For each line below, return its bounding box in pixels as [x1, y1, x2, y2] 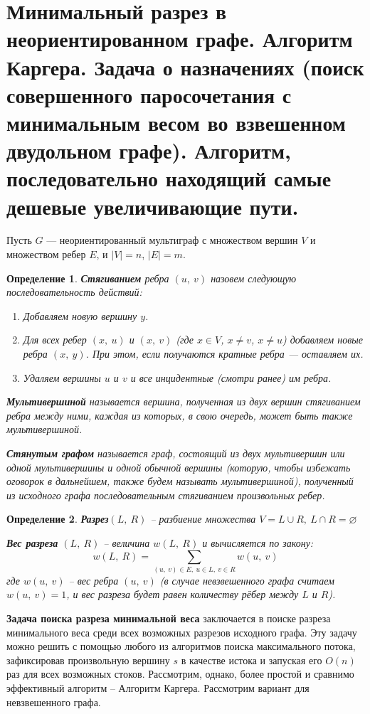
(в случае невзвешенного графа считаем [159, 572, 335, 587]
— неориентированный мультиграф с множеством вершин [46, 233, 298, 247]
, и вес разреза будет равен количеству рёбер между [66, 587, 299, 602]
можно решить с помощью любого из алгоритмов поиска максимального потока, [6, 639, 356, 654]
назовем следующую [211, 270, 297, 285]
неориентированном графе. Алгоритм [6, 24, 353, 53]
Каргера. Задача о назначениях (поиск [6, 52, 364, 81]
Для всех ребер [23, 332, 87, 347]
